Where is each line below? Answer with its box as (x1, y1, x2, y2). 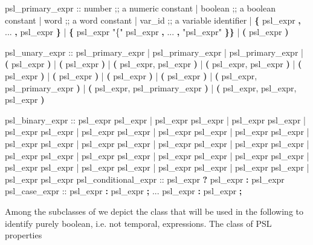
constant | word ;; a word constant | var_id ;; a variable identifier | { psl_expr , (5, 13, 301, 26)
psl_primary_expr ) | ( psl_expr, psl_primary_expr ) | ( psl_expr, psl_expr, (5, 81, 297, 94)
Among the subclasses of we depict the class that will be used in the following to (5, 204, 303, 217)
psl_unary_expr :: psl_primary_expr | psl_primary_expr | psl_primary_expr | (5, 45, 303, 58)
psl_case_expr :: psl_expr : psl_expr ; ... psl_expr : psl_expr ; (5, 185, 242, 197)
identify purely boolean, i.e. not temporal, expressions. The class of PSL (5, 217, 272, 229)
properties (5, 229, 42, 241)
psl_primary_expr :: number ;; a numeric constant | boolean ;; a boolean (5, 2, 276, 14)
